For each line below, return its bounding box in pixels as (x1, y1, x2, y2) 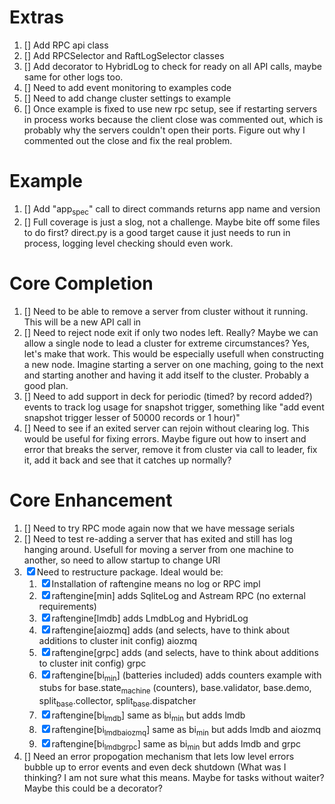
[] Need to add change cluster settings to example (23, 92, 231, 104)
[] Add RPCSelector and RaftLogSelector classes (23, 49, 225, 61)
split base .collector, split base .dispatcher (38, 695, 197, 709)
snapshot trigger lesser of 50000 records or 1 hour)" (23, 411, 241, 423)
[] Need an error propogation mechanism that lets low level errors (23, 751, 295, 763)
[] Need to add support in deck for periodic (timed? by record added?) (23, 390, 313, 402)
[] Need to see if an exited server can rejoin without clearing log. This (23, 422, 310, 434)
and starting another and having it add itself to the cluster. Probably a (23, 369, 310, 381)
